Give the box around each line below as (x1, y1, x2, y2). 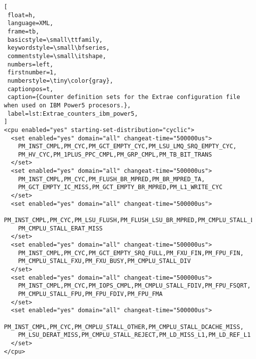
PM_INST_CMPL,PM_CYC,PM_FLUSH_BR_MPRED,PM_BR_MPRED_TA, (18, 175, 205, 183)
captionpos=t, (7, 85, 54, 93)
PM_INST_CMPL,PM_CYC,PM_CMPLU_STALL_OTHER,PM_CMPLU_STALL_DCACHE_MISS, (4, 323, 244, 330)
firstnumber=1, (7, 69, 57, 76)
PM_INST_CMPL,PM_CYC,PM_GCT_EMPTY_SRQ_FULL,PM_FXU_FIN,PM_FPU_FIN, (18, 249, 244, 257)
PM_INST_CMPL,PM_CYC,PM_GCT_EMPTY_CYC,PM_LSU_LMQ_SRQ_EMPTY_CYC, (18, 143, 237, 150)
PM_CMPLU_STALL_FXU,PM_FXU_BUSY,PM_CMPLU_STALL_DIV (18, 258, 191, 265)
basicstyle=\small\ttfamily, (7, 36, 103, 43)
